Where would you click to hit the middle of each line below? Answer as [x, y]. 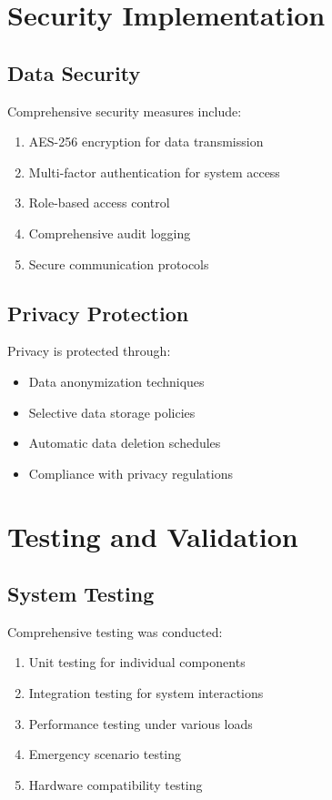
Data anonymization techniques [116, 381]
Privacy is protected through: [89, 351]
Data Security [74, 72]
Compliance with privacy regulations [131, 473]
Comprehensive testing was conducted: [115, 631]
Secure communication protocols [119, 263]
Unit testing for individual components [137, 662]
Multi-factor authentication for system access [154, 172]
